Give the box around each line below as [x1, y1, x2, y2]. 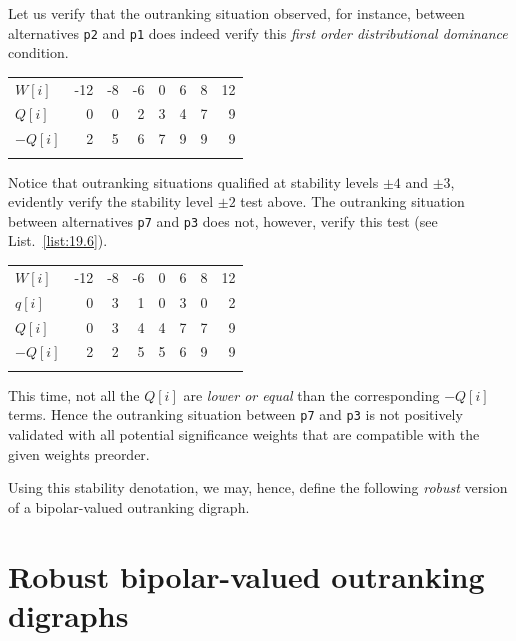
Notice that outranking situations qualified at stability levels [8, 171, 379, 192]
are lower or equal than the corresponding [183, 384, 440, 405]
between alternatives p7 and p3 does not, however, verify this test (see [8, 210, 438, 231]
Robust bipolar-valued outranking [8, 555, 485, 596]
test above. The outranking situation [240, 191, 465, 212]
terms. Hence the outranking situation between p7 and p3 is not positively [8, 404, 463, 425]
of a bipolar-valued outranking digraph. [8, 496, 250, 517]
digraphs [8, 594, 129, 635]
